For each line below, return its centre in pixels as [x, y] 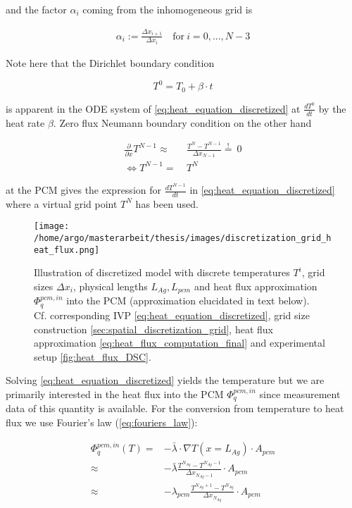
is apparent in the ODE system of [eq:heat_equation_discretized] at [153, 108]
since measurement [300, 394]
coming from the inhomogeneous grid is [168, 9]
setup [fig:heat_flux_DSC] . [93, 356]
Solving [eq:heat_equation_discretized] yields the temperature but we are [165, 380]
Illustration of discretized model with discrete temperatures [162, 272]
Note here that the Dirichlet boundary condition [110, 63]
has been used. [167, 203]
